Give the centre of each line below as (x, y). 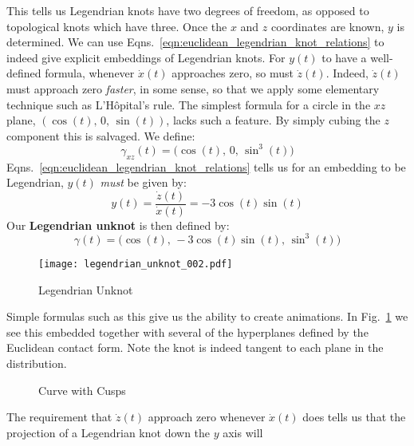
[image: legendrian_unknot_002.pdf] (136, 264)
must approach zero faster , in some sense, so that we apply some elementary (193, 88)
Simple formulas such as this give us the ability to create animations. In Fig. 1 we (207, 316)
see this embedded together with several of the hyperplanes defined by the (187, 332)
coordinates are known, (327, 26)
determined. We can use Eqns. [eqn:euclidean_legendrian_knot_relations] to (195, 42)
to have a (344, 57)
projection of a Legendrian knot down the (108, 432)
